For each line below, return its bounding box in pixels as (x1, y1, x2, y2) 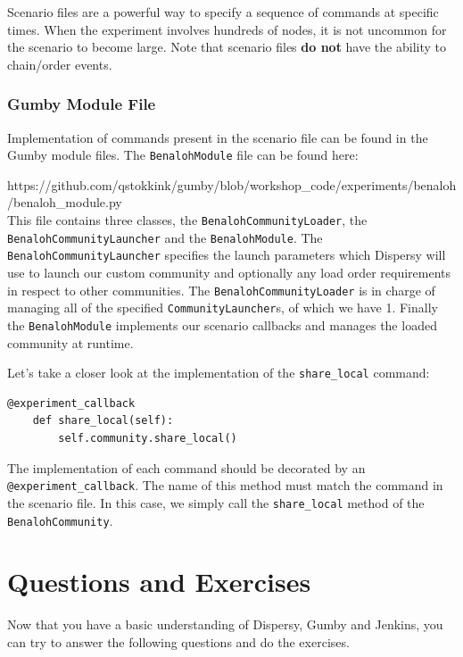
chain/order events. (7, 54, 112, 73)
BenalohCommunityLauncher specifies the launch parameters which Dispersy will (7, 245, 446, 264)
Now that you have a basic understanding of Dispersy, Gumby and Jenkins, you (7, 615, 443, 634)
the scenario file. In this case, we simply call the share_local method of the (7, 493, 425, 511)
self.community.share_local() (58, 432, 237, 445)
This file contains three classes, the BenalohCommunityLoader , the (7, 211, 368, 229)
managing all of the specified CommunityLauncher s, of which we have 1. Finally (7, 298, 438, 317)
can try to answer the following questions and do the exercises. (7, 632, 350, 651)
